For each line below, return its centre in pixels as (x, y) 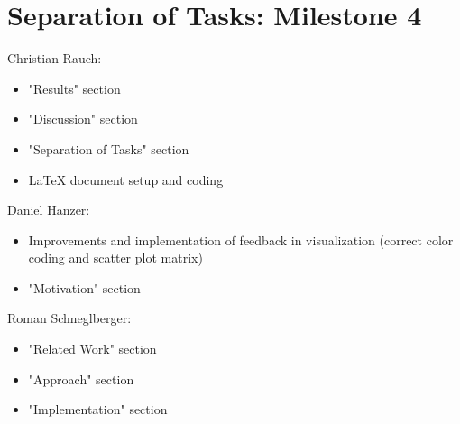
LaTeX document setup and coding (126, 179)
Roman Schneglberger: (69, 318)
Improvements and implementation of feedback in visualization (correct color (241, 240)
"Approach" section (81, 378)
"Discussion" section (83, 119)
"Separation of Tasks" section (109, 148)
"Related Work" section (92, 349)
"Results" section (74, 88)
